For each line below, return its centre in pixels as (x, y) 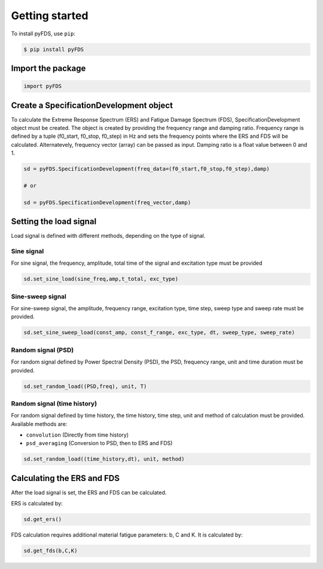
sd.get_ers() (43, 519)
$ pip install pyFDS (54, 49)
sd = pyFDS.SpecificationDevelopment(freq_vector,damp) (107, 202)
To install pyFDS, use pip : (43, 34)
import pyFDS (43, 86)
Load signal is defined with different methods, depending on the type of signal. (108, 236)
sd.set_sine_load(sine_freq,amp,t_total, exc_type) (101, 279)
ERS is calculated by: (37, 504)
